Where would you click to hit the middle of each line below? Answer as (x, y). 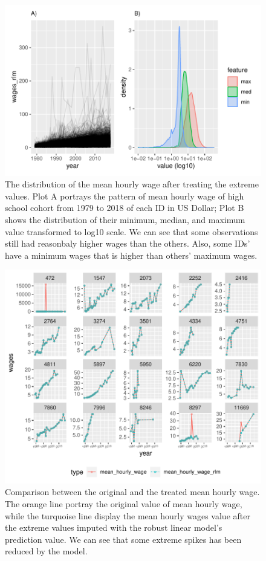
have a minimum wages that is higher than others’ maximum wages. (131, 255)
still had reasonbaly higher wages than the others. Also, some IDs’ (128, 243)
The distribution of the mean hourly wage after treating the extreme (132, 184)
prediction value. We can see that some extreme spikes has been (123, 539)
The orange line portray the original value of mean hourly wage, (124, 503)
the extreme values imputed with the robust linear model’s (114, 527)
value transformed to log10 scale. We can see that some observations (131, 231)
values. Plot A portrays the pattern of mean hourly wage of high (125, 196)
